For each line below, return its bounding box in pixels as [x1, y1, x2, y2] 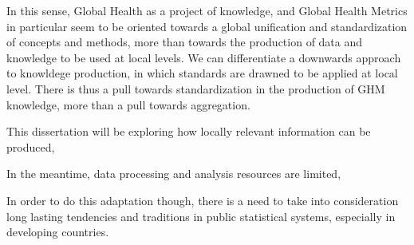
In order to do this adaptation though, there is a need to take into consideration [6, 192, 399, 208]
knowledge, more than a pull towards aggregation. [6, 96, 250, 113]
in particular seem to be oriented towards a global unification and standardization [6, 18, 408, 34]
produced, [6, 138, 55, 155]
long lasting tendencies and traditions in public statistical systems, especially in [6, 207, 396, 224]
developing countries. [6, 223, 109, 240]
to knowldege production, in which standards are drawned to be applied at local [6, 65, 398, 81]
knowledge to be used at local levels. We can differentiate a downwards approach [6, 49, 401, 65]
